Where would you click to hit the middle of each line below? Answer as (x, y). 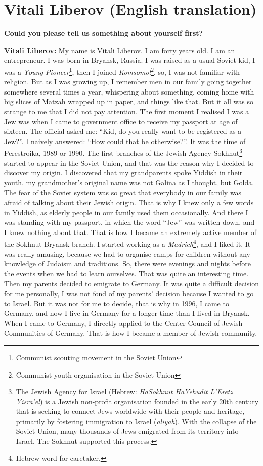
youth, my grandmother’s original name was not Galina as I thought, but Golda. (129, 182)
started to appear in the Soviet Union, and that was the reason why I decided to (129, 162)
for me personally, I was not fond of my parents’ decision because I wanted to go (129, 293)
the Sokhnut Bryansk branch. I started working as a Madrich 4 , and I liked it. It (127, 243)
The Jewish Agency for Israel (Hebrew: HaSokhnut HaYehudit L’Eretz (124, 391)
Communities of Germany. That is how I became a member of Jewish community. (131, 333)
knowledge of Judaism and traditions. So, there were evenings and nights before (127, 264)
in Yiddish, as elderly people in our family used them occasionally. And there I (126, 212)
